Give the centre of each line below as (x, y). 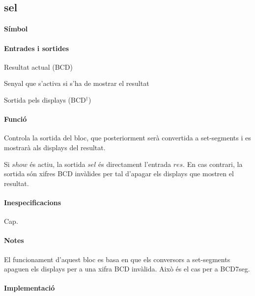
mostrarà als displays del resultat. (55, 147)
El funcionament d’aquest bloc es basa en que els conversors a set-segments (117, 259)
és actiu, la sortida (57, 164)
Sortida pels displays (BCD (45, 99)
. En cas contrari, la (213, 164)
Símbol (16, 29)
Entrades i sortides (37, 48)
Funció (15, 119)
